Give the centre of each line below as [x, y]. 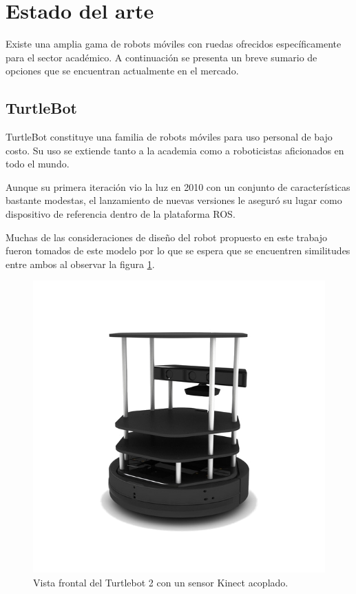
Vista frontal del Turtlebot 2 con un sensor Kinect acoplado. [161, 583]
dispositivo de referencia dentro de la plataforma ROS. [121, 214]
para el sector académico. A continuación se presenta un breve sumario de [161, 57]
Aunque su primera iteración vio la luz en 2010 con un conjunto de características [178, 186]
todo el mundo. [38, 164]
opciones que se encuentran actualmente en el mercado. [122, 71]
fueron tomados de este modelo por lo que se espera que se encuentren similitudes [178, 250]
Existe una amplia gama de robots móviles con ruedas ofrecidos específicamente [174, 44]
